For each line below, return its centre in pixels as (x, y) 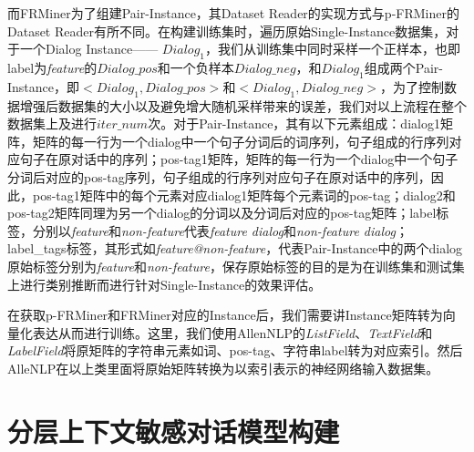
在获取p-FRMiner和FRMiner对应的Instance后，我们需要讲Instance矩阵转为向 (232, 315)
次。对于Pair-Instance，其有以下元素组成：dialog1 (294, 123)
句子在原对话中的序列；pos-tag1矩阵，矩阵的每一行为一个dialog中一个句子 (239, 159)
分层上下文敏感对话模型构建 (174, 431)
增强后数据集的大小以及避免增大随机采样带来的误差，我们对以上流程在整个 (243, 105)
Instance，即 (44, 86)
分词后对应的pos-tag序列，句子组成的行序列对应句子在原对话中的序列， (219, 176)
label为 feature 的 (52, 67)
